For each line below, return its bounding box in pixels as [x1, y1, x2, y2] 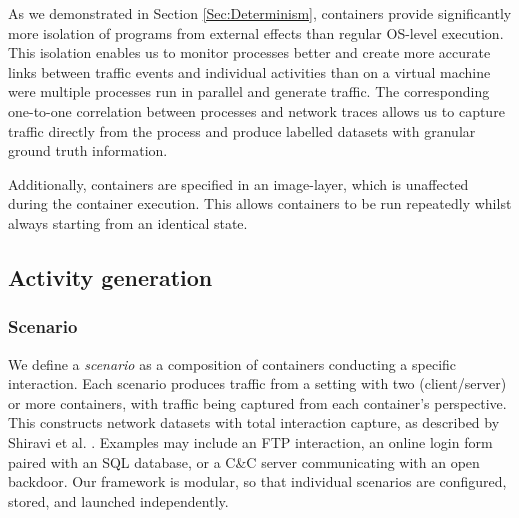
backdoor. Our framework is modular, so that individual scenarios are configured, [8, 471, 507, 492]
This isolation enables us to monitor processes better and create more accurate [8, 42, 491, 63]
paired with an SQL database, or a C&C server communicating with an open [8, 451, 480, 472]
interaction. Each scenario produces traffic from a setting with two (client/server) [8, 373, 507, 394]
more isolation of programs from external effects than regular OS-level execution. [8, 22, 504, 43]
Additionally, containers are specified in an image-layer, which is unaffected [8, 173, 469, 194]
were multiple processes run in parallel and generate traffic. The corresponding [8, 81, 490, 102]
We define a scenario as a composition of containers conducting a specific [8, 353, 457, 374]
